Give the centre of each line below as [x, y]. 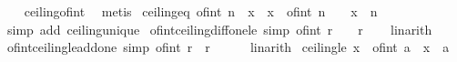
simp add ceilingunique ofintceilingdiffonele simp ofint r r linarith [219, 29]
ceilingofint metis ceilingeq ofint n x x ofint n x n [201, 11]
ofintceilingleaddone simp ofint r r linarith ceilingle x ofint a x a [228, 47]
